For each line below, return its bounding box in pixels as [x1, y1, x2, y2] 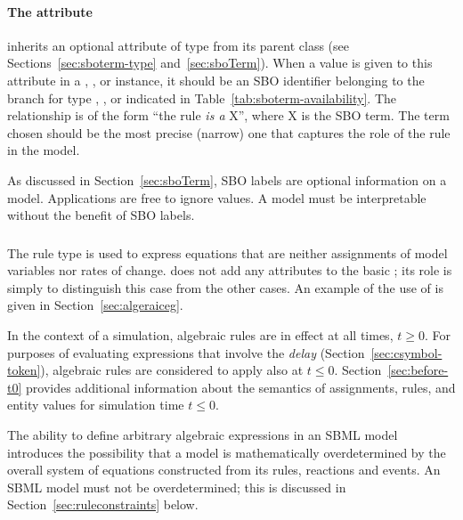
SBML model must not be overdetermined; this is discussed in [7, 477, 346, 496]
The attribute [7, 2, 93, 20]
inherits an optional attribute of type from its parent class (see [7, 36, 349, 54]
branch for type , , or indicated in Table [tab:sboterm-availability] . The [7, 88, 397, 107]
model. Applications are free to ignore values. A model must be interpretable [7, 188, 426, 207]
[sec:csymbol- [370, 343, 443, 362]
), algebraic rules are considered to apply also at [40, 361, 304, 379]
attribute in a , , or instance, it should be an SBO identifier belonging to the [7, 70, 425, 89]
